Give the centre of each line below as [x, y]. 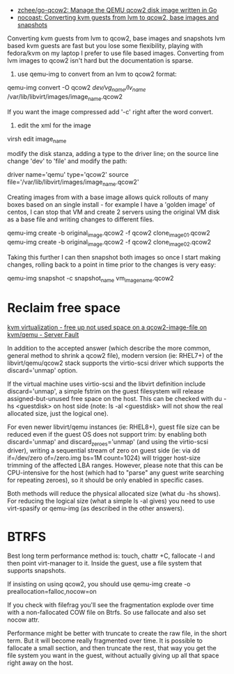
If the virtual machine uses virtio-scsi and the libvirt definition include [107, 384]
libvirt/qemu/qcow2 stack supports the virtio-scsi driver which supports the [116, 363]
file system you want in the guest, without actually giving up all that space [113, 656]
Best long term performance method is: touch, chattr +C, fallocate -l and [111, 556]
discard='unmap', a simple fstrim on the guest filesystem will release [106, 391]
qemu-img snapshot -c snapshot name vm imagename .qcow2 [91, 279]
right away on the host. [40, 663]
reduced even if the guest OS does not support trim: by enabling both [107, 434]
